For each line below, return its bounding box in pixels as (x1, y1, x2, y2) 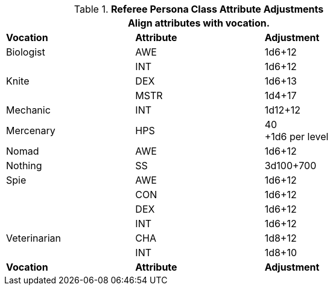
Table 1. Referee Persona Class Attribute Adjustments (74, 3, 324, 15)
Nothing (6, 159, 42, 172)
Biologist (6, 46, 45, 58)
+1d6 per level (264, 130, 329, 143)
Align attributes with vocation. (127, 17, 270, 29)
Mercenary (6, 124, 55, 137)
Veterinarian (6, 232, 61, 244)
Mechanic (6, 104, 51, 116)
